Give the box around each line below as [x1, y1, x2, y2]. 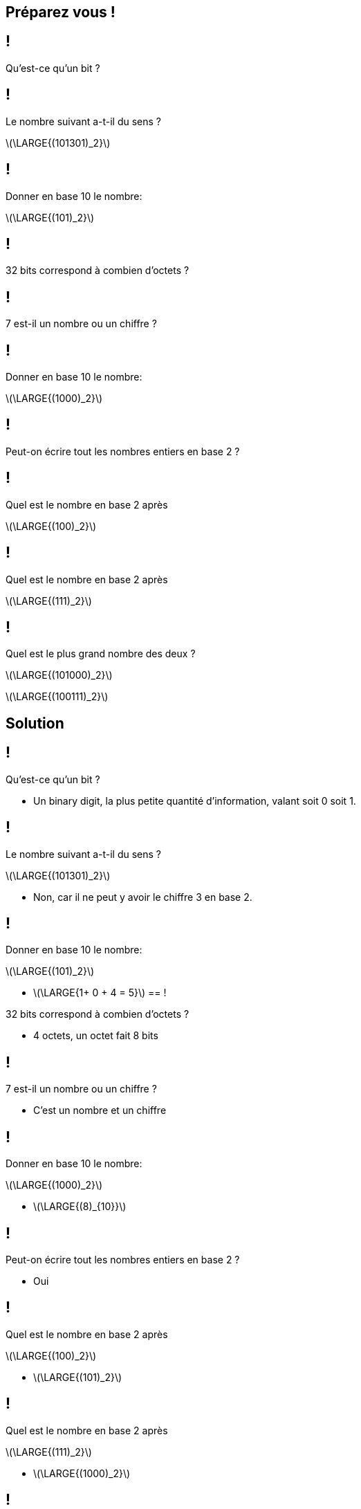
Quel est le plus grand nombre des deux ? [6, 648, 196, 660]
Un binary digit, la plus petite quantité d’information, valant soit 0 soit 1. [33, 794, 356, 807]
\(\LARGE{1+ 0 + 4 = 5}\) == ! [33, 987, 167, 999]
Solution [6, 714, 64, 732]
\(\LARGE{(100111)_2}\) [6, 691, 109, 703]
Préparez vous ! [6, 3, 115, 21]
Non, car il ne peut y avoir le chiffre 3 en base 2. [33, 890, 252, 903]
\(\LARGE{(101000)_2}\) [6, 669, 113, 682]
